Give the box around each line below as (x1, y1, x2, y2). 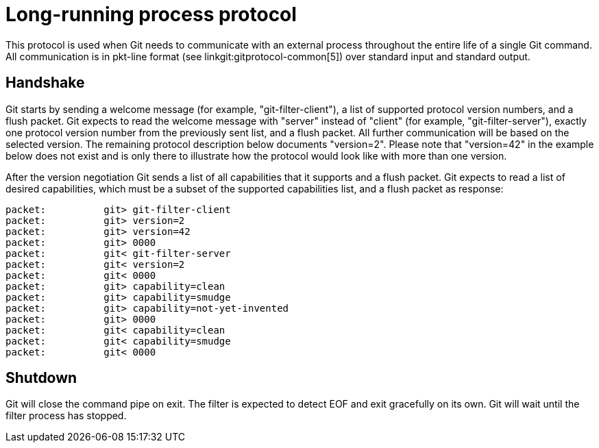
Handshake (5, 74, 85, 92)
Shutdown (5, 369, 77, 387)
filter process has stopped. (5, 410, 127, 422)
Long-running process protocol (5, 3, 297, 26)
